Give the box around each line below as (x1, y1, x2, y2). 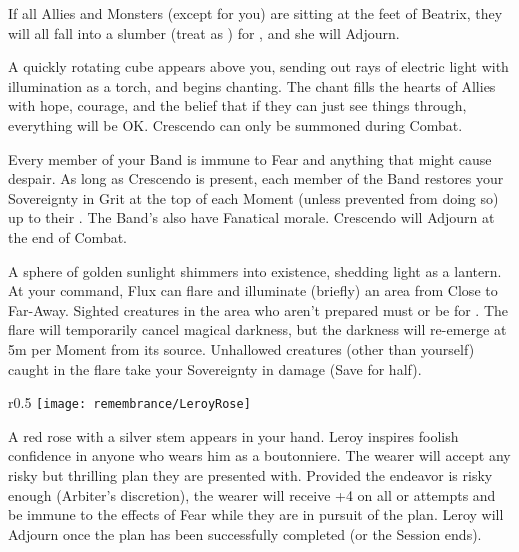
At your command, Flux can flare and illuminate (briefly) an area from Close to (8, 280, 498, 301)
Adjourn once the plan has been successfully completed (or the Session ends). (8, 523, 482, 544)
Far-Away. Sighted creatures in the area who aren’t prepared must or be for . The (8, 299, 509, 320)
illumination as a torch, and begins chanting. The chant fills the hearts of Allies (8, 75, 496, 96)
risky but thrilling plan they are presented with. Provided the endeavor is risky (8, 464, 493, 485)
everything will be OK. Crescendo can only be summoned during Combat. (8, 114, 463, 135)
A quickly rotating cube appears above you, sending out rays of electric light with (8, 56, 509, 77)
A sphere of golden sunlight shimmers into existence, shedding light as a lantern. (8, 260, 502, 281)
